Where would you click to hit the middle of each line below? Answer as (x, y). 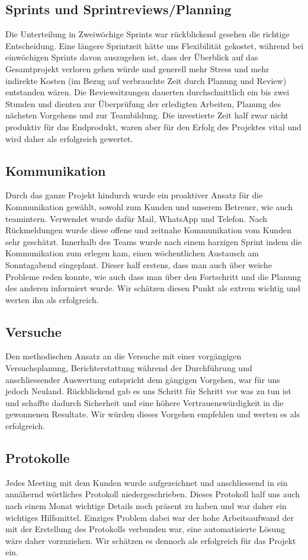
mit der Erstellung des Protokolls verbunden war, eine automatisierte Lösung (145, 529)
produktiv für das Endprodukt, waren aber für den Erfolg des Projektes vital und (153, 126)
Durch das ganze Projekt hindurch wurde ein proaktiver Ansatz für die (134, 195)
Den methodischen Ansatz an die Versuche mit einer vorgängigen (123, 356)
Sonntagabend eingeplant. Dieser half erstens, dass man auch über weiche (139, 264)
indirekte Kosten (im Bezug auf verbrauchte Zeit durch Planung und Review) (146, 80)
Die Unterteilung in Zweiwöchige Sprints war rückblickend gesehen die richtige (147, 34)
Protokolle (38, 458)
